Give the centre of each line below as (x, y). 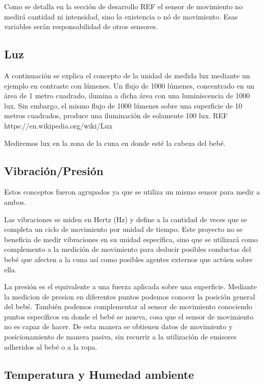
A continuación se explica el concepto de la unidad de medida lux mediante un (127, 75)
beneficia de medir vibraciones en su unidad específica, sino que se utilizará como (131, 239)
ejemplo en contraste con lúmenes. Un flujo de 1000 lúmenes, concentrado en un (129, 85)
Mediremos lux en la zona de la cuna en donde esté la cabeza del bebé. (115, 143)
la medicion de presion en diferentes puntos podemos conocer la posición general (130, 296)
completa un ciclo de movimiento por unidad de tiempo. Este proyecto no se (124, 229)
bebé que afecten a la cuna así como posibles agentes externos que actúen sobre (128, 259)
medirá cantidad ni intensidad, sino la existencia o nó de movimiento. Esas (121, 16)
